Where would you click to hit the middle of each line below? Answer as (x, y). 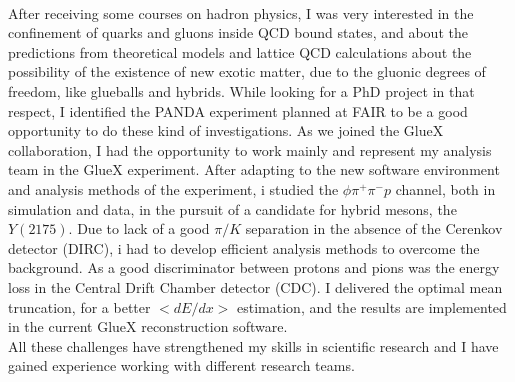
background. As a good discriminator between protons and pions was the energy (254, 267)
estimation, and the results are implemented (372, 306)
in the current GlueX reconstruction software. (148, 326)
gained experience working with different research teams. (181, 365)
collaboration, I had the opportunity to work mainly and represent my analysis (250, 149)
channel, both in (445, 188)
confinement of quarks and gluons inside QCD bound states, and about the (238, 32)
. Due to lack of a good (139, 228)
